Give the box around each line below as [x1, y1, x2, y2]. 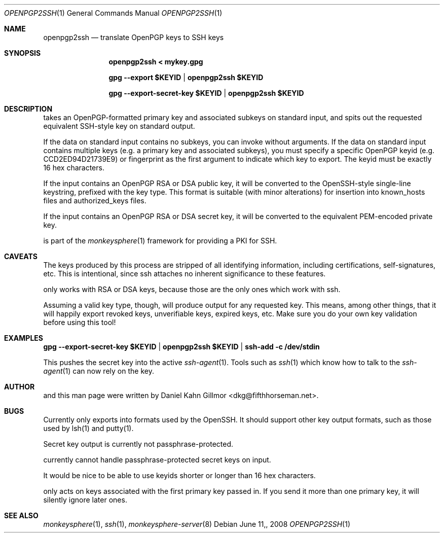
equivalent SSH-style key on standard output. [43, 122, 195, 130]
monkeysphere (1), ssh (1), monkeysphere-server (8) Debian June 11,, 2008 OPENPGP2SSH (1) [43, 520, 351, 528]
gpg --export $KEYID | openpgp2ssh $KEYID [108, 73, 264, 82]
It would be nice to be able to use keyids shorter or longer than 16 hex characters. [43, 471, 316, 480]
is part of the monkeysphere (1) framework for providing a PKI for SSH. [43, 236, 277, 245]
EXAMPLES [4, 334, 43, 342]
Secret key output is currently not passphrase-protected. [43, 440, 234, 448]
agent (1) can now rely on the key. [43, 367, 154, 375]
